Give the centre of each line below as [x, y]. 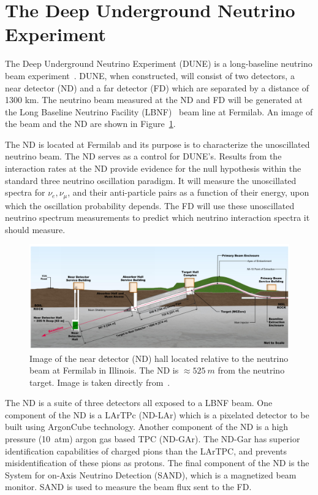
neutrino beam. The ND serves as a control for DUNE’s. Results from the [143, 156]
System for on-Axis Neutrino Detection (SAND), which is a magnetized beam [151, 474]
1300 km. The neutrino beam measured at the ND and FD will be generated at [154, 100]
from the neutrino [251, 370]
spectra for [25, 192]
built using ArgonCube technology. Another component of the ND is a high [147, 427]
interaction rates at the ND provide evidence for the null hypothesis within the [153, 168]
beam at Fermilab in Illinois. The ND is [104, 370]
